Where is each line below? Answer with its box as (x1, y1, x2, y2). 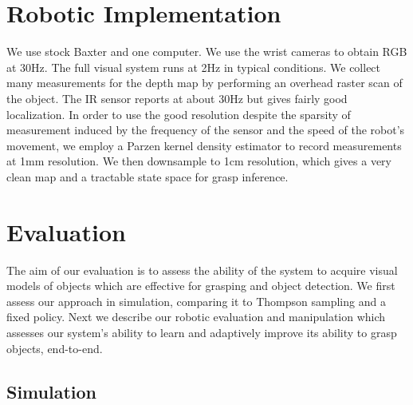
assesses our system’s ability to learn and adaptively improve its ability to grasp (6, 324, 397, 340)
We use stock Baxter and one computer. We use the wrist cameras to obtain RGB (6, 43, 407, 60)
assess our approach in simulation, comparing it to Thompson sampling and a (6, 292, 386, 309)
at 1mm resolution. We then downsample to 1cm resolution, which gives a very (6, 153, 391, 169)
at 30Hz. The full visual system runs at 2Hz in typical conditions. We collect (6, 58, 381, 75)
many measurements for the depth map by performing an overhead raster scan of (6, 74, 403, 91)
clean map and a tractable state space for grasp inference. (6, 168, 289, 185)
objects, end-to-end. (6, 339, 103, 356)
